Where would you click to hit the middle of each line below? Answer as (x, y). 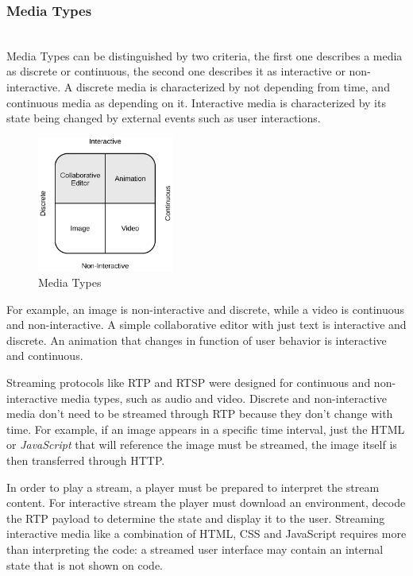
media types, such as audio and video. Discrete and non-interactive (224, 398)
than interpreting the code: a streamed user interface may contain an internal (195, 549)
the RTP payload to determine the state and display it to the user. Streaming (196, 518)
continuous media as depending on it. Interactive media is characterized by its (196, 102)
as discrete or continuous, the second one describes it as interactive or (176, 71)
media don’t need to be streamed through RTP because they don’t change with (200, 414)
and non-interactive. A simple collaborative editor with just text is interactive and (206, 325)
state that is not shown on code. (85, 564)
